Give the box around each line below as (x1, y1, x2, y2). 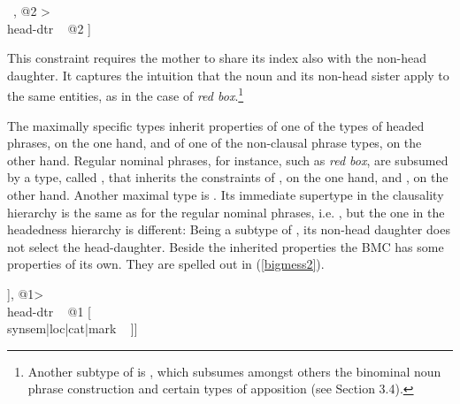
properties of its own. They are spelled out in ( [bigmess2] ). (7, 255, 325, 273)
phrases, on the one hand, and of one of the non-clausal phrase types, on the (7, 133, 422, 152)
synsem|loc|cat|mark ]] (7, 319, 138, 338)
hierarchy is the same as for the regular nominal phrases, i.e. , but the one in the (7, 202, 445, 221)
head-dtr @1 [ (7, 301, 91, 320)
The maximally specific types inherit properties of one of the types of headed (7, 116, 425, 134)
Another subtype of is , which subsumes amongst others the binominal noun (27, 362, 441, 380)
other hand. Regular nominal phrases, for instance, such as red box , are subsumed (7, 150, 448, 169)
